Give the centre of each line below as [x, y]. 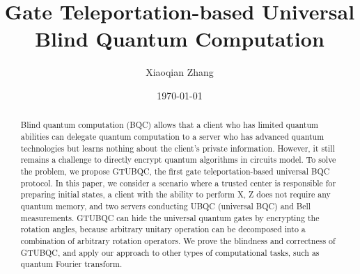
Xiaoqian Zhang [180, 72]
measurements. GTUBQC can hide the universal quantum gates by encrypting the [170, 217]
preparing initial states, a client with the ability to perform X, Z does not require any [175, 194]
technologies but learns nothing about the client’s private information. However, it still [178, 148]
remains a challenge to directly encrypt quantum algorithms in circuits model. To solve [178, 160]
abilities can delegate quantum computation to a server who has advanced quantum [172, 136]
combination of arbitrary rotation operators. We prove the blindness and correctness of [178, 240]
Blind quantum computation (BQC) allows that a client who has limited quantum [170, 125]
